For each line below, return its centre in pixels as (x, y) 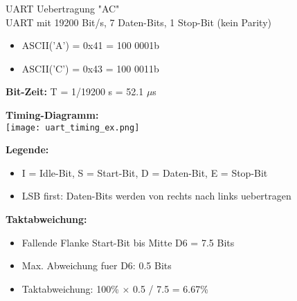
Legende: (27, 149)
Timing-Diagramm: (52, 114)
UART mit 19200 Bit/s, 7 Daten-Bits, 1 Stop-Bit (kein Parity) (139, 22)
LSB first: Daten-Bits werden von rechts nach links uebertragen (156, 196)
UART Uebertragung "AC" (63, 8)
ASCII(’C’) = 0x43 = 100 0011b (90, 68)
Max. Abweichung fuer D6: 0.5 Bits (97, 265)
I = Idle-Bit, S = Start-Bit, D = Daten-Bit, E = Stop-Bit (145, 172)
